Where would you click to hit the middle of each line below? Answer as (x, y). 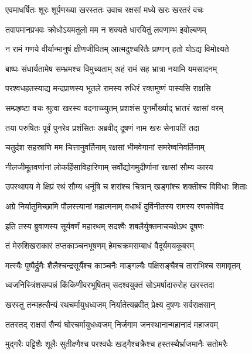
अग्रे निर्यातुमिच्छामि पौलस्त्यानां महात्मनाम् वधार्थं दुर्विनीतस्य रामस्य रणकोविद (115, 206)
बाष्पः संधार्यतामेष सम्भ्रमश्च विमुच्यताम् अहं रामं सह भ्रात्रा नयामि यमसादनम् (111, 68)
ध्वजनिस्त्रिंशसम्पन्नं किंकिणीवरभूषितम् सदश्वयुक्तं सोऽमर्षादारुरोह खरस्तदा (110, 285)
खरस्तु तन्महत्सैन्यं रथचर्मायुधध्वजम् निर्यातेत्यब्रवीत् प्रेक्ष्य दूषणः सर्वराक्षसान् (110, 304)
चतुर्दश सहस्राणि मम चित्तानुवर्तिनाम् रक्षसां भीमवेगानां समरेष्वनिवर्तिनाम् (105, 147)
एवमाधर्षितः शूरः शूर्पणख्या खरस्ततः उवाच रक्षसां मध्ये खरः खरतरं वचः (105, 9)
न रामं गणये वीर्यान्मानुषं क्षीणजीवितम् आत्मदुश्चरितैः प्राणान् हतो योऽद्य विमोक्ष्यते (117, 49)
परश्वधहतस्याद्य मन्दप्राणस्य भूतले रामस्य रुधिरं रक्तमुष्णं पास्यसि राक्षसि (108, 88)
